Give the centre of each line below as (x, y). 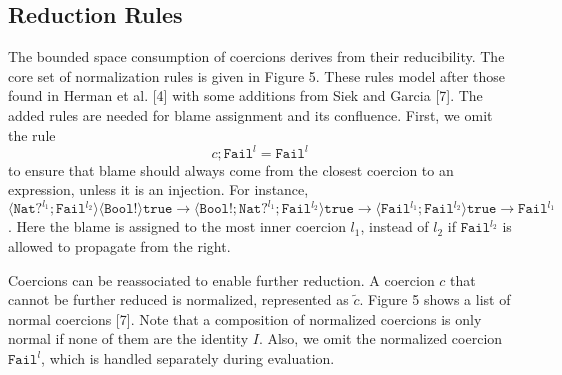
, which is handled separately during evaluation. (188, 357)
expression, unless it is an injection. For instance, (158, 189)
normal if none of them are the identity (128, 338)
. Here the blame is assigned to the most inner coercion (177, 226)
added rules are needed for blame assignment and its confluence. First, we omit (250, 114)
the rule (32, 134)
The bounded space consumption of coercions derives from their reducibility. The (256, 56)
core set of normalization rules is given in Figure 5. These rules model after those (257, 75)
